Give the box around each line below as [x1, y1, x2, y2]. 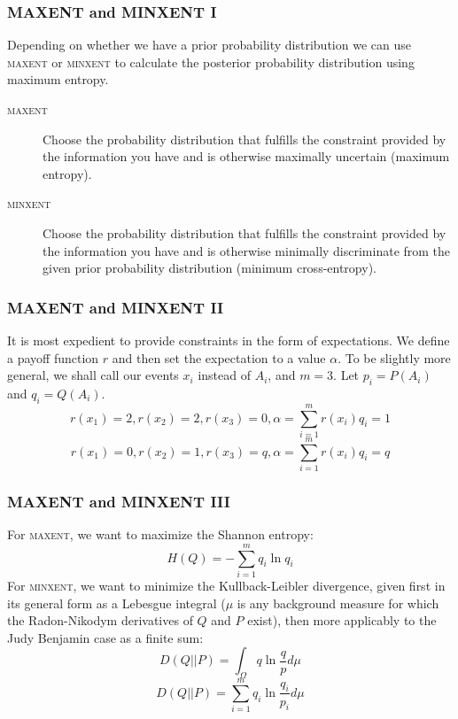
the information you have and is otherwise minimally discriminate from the [43, 241, 451, 259]
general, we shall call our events [7, 366, 179, 384]
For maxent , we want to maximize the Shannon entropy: [7, 525, 314, 544]
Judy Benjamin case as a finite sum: [7, 628, 204, 646]
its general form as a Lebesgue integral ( [7, 593, 226, 612]
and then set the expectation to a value [112, 348, 326, 367]
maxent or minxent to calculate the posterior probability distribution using [7, 52, 415, 71]
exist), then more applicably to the [247, 611, 437, 630]
